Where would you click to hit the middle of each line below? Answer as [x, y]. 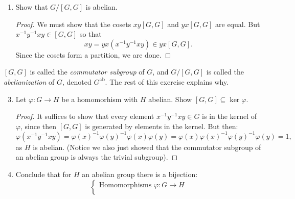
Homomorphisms [125, 185]
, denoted [77, 81]
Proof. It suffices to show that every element [85, 116]
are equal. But [238, 24]
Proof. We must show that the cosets [73, 24]
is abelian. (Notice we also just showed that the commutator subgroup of [147, 147]
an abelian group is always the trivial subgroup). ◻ [97, 157]
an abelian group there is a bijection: [140, 174]
